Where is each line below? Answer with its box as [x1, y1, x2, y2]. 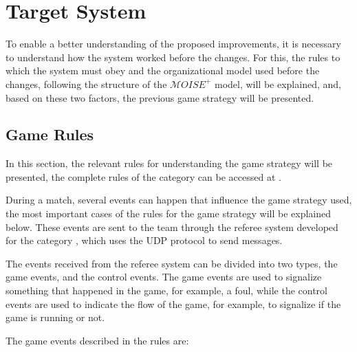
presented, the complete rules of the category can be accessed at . [6, 169, 281, 184]
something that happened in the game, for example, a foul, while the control [6, 283, 328, 298]
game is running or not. [6, 310, 105, 324]
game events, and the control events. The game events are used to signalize [6, 269, 322, 284]
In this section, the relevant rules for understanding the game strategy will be [6, 156, 333, 170]
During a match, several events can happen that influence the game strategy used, [6, 192, 352, 207]
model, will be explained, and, [214, 76, 341, 91]
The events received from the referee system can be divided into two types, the [6, 256, 338, 270]
